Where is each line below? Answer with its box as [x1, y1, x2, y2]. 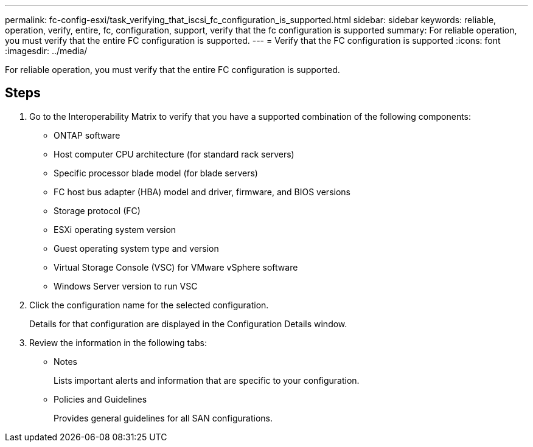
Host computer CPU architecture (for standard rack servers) [54, 148, 294, 159]
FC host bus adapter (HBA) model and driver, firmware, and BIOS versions [54, 186, 350, 197]
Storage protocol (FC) [54, 205, 141, 216]
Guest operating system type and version [54, 243, 219, 254]
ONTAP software [54, 130, 120, 140]
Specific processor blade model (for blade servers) [54, 167, 258, 178]
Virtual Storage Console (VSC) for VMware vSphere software [54, 262, 298, 272]
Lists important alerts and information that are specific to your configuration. [54, 375, 360, 386]
